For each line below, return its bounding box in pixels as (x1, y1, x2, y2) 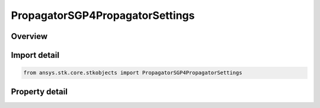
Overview (11, 31, 48, 41)
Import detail (11, 50, 59, 60)
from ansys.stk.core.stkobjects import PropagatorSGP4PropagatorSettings (23, 70, 242, 76)
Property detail (11, 86, 68, 97)
